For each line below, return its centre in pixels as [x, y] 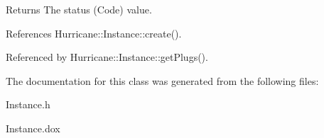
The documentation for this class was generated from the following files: [162, 80]
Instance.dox [33, 128]
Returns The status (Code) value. [79, 9]
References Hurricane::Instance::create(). [94, 33]
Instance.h [28, 104]
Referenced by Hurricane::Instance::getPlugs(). [107, 57]
